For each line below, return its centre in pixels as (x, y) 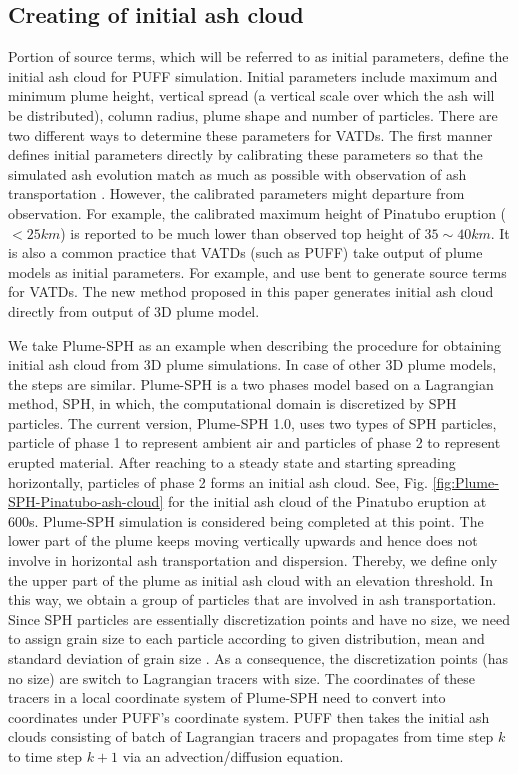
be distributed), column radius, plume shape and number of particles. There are (253, 114)
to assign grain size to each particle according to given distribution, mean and (246, 638)
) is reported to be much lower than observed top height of (240, 232)
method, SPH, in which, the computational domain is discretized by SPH (232, 403)
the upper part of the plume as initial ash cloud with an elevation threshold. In (250, 579)
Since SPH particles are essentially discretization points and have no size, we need (259, 618)
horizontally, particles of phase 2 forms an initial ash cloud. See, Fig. (218, 481)
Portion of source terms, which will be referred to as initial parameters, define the (258, 56)
